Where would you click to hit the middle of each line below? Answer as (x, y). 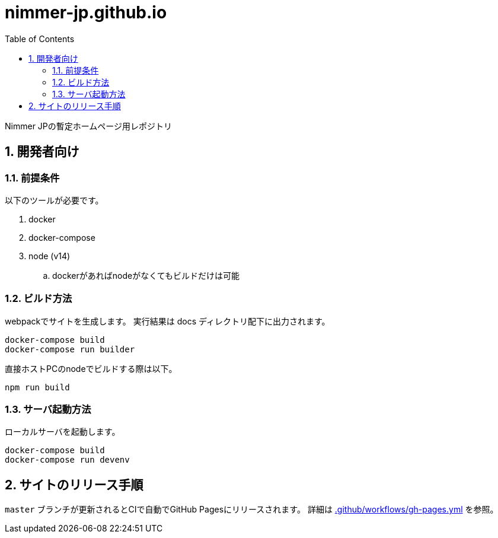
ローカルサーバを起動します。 (63, 432)
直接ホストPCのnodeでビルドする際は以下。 (91, 368)
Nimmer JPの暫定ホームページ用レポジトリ (89, 126)
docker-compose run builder (70, 349)
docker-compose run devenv (67, 460)
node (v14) (50, 256)
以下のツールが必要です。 (54, 200)
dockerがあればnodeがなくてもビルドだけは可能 (146, 275)
